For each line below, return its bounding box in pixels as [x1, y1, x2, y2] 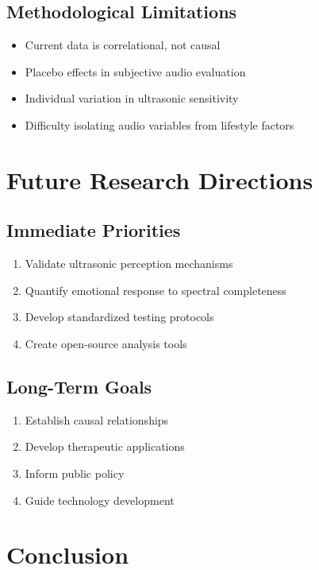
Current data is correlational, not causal [25, 37, 221, 53]
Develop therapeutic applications [25, 438, 185, 455]
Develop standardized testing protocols [25, 308, 214, 325]
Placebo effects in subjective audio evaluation [25, 63, 246, 79]
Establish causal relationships [25, 411, 169, 428]
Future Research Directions [6, 163, 313, 196]
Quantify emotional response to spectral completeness [25, 281, 286, 298]
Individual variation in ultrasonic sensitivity [25, 90, 239, 107]
